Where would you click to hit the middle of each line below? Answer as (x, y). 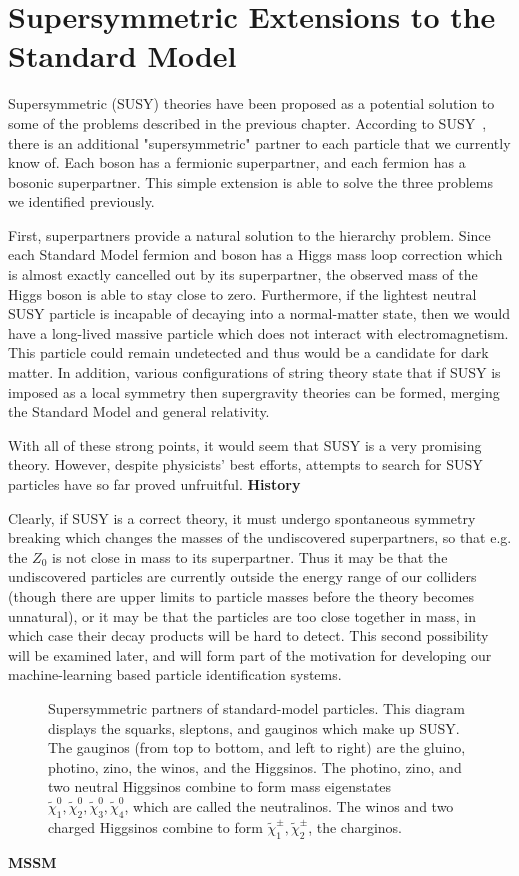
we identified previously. (81, 201)
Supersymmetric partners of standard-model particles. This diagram (256, 707)
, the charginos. (355, 826)
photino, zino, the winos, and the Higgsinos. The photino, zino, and (255, 766)
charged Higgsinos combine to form (155, 826)
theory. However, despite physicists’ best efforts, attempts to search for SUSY (245, 464)
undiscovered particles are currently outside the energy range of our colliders (242, 576)
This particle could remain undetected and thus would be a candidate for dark (248, 352)
